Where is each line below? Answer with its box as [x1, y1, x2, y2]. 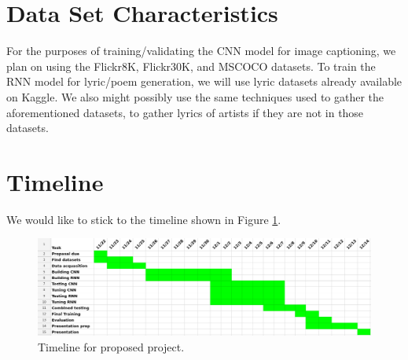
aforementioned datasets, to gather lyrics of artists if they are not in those [6, 104, 364, 120]
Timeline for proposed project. [38, 338, 185, 354]
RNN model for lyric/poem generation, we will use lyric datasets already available [6, 73, 402, 90]
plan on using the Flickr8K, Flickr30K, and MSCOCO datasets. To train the [6, 57, 376, 74]
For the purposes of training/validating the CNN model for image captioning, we [6, 42, 396, 59]
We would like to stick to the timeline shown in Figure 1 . [6, 211, 281, 227]
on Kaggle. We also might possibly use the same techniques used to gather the [6, 88, 384, 105]
